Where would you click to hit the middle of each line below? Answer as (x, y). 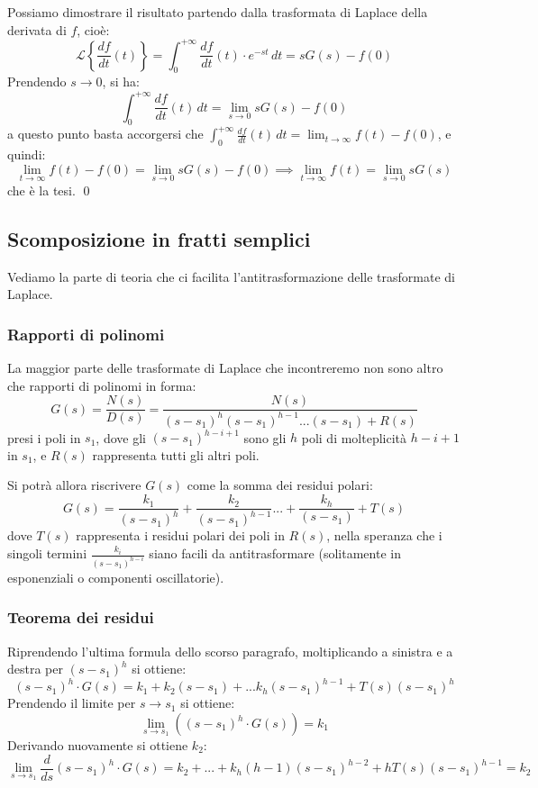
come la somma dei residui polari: (280, 485)
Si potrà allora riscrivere (74, 485)
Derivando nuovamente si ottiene (98, 745)
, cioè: (93, 29)
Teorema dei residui (81, 617)
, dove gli (121, 437)
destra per (35, 669)
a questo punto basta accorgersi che (105, 134)
